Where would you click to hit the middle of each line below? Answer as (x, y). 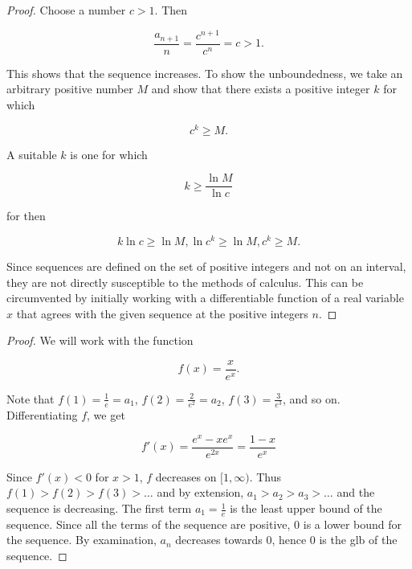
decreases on (186, 476)
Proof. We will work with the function (100, 340)
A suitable (32, 154)
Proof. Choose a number (66, 10)
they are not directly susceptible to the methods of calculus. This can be (185, 282)
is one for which (109, 154)
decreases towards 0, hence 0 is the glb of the (286, 540)
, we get (106, 415)
